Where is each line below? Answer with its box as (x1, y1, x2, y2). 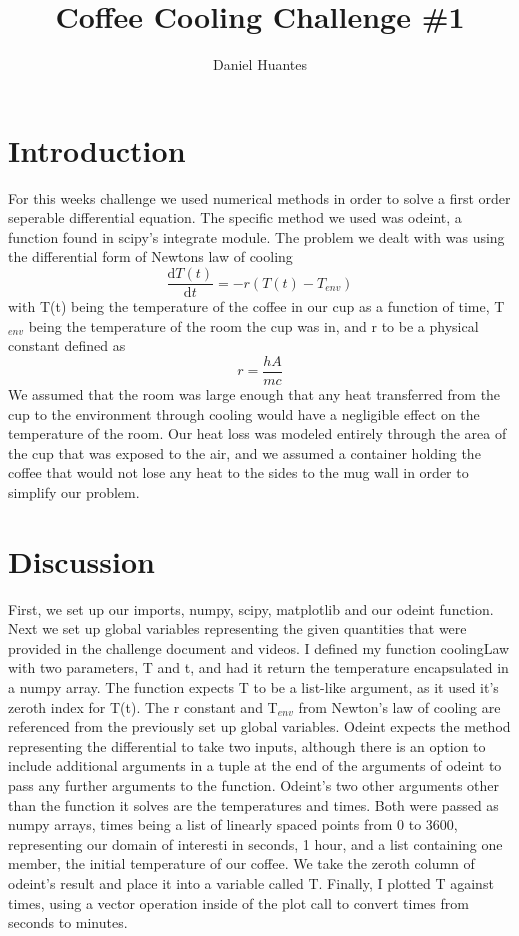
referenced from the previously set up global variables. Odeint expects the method (8, 716, 511, 737)
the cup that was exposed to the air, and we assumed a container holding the (8, 442, 481, 463)
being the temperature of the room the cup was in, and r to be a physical (28, 315, 479, 336)
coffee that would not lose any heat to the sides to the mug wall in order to (8, 462, 469, 483)
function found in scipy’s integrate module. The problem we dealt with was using (8, 226, 505, 247)
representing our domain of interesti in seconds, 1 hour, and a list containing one (8, 833, 503, 854)
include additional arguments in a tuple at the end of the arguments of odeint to (8, 755, 502, 776)
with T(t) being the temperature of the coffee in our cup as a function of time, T (8, 296, 505, 317)
